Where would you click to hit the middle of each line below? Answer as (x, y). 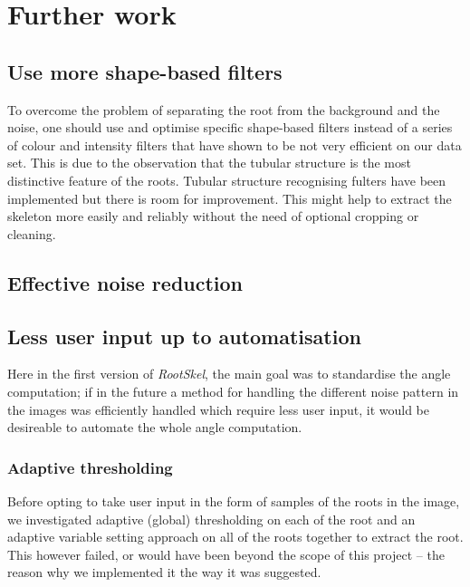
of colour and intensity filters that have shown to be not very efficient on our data (235, 144)
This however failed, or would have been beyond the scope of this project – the (226, 554)
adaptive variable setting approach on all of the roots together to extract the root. (235, 537)
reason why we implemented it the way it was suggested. (164, 572)
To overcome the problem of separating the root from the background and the (224, 109)
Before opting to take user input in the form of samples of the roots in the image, (234, 500)
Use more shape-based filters (145, 71)
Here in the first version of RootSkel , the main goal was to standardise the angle (229, 374)
